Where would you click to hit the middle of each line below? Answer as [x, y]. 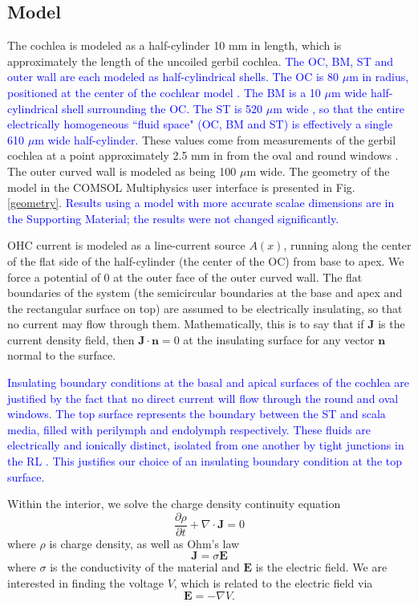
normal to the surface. [62, 355]
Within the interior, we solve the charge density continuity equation [174, 504]
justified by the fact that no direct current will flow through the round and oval [203, 398]
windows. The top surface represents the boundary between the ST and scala [197, 414]
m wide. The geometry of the [318, 171]
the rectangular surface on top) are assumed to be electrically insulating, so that [205, 308]
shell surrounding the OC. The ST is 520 [162, 108]
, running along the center [347, 245]
